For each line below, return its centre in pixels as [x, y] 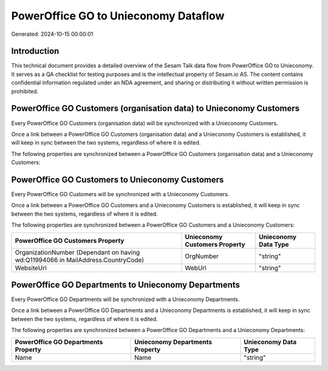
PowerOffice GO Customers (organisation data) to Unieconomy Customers [155, 108]
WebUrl [196, 268]
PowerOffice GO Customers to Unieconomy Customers [118, 179]
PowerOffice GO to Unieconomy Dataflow [118, 16]
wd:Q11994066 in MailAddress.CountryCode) [80, 260]
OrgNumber [202, 256]
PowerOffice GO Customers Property [70, 240]
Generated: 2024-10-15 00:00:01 [52, 34]
